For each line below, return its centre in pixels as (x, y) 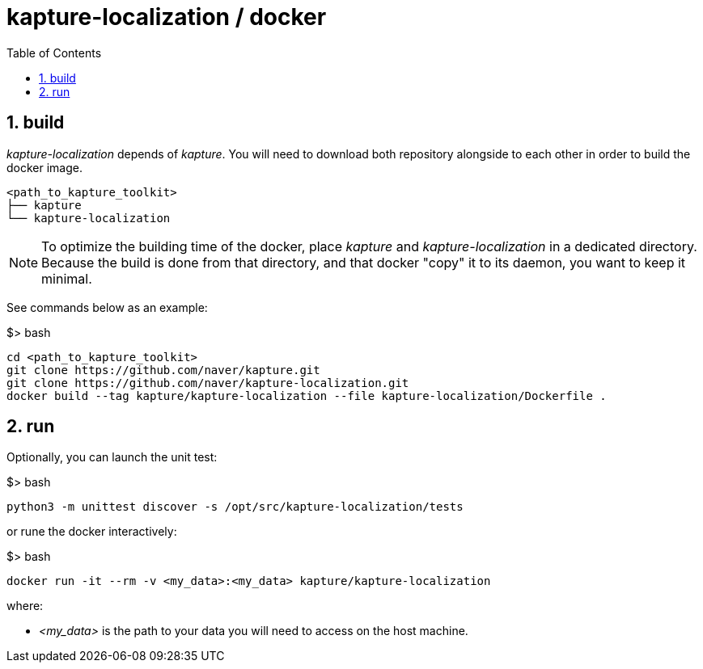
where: (25, 606)
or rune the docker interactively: (92, 532)
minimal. (67, 278)
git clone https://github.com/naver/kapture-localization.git (208, 383)
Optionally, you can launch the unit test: (112, 457)
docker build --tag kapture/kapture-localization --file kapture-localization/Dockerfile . (307, 396)
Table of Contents (54, 53)
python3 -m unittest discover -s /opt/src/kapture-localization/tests (235, 507)
